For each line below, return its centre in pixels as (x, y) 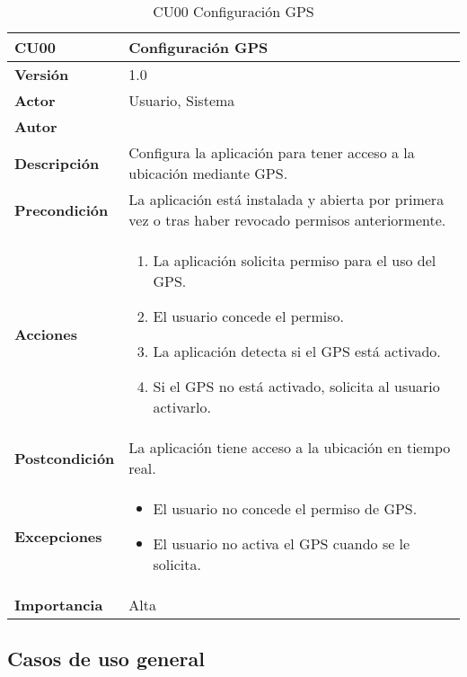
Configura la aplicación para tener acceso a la (272, 152)
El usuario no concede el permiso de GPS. (285, 508)
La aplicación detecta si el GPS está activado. (297, 351)
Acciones (46, 334)
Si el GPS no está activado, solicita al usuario (296, 386)
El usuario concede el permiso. (248, 316)
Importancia (59, 605)
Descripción (57, 163)
